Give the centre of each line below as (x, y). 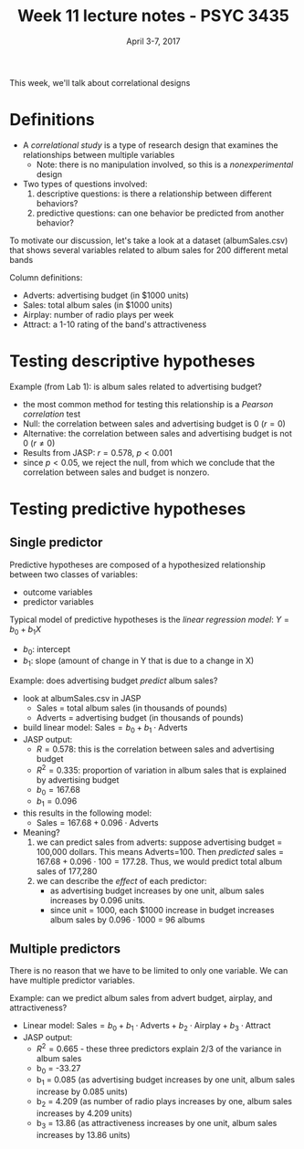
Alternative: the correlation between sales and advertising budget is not (157, 433)
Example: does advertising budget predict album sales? (114, 680)
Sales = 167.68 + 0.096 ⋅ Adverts (98, 823)
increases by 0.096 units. (98, 901)
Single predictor (56, 543)
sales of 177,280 (67, 871)
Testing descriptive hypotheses (132, 361)
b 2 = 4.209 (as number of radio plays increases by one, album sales (164, 1102)
